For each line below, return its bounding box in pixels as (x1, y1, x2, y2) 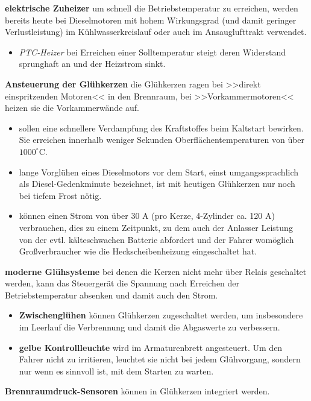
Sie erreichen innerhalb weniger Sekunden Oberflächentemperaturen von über (19, 133, 305, 146)
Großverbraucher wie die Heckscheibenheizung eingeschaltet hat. (19, 245, 257, 257)
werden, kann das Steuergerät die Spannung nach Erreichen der (5, 277, 240, 289)
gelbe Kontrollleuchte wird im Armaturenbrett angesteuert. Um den (19, 341, 283, 353)
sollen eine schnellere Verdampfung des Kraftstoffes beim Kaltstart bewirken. (19, 121, 304, 134)
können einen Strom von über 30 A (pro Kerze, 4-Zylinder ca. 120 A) (19, 209, 275, 222)
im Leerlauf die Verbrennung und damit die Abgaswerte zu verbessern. (19, 321, 280, 333)
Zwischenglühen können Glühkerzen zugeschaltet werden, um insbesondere (19, 309, 303, 321)
